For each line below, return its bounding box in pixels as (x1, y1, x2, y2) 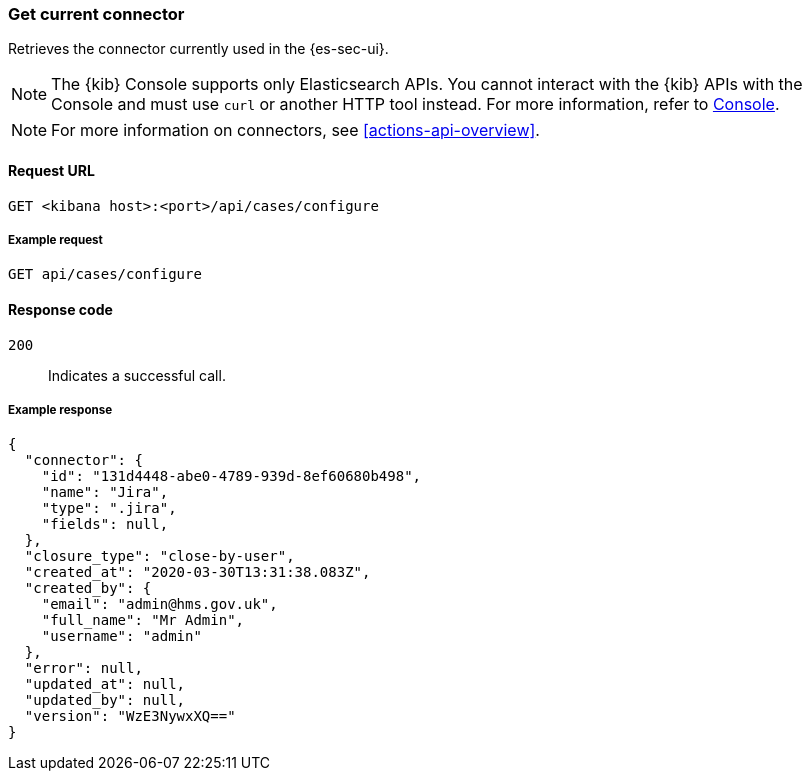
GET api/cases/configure (8, 266, 202, 283)
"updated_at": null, (24, 676, 186, 693)
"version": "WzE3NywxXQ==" (24, 708, 236, 725)
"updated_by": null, (24, 692, 186, 709)
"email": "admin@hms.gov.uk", (41, 596, 278, 613)
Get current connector (8, 4, 185, 24)
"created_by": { (24, 580, 152, 597)
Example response (8, 402, 113, 417)
